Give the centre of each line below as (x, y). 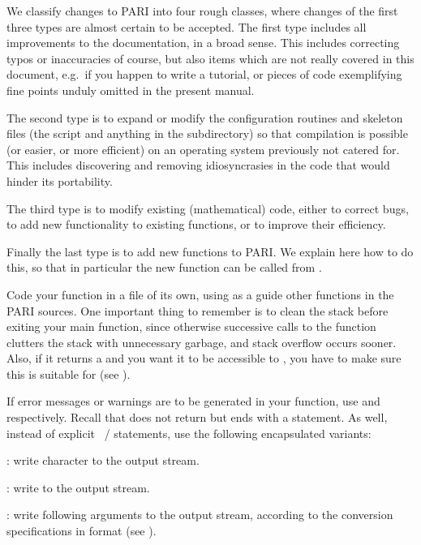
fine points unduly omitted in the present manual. (131, 90)
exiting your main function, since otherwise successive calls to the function (191, 326)
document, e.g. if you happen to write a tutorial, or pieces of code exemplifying (204, 74)
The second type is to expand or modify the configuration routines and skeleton (205, 117)
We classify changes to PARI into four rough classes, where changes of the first (202, 11)
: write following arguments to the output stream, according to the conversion (200, 515)
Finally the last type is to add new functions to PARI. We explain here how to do (210, 251)
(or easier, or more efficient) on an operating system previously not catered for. (203, 149)
